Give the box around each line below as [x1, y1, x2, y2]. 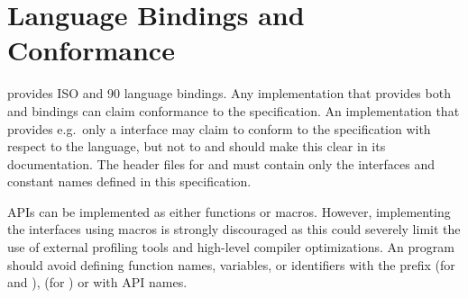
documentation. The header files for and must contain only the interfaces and [7, 154, 436, 173]
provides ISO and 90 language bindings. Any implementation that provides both [7, 84, 451, 103]
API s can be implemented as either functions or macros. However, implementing [7, 202, 451, 221]
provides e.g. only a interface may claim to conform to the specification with [7, 119, 431, 138]
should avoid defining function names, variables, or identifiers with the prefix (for [7, 255, 455, 274]
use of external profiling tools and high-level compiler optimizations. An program [7, 238, 454, 257]
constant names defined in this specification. [7, 172, 252, 191]
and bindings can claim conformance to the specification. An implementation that [7, 101, 460, 120]
